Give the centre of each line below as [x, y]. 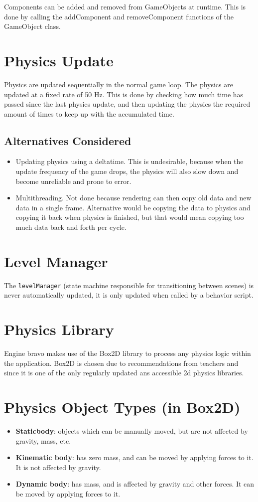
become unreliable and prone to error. [73, 181]
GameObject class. [32, 26]
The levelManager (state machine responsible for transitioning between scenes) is [129, 285]
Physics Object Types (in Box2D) [122, 407]
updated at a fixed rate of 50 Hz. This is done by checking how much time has [124, 94]
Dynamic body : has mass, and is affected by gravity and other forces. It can [135, 484]
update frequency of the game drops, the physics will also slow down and [127, 171]
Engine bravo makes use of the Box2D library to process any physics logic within [128, 353]
